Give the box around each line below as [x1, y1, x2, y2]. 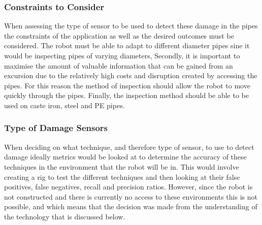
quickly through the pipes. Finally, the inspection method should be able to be [4, 90, 249, 101]
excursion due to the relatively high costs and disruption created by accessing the [4, 70, 257, 81]
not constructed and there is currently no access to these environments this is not [4, 191, 257, 202]
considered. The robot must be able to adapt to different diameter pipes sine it [4, 40, 250, 51]
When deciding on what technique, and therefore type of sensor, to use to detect [4, 141, 254, 152]
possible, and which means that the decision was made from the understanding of [4, 201, 257, 212]
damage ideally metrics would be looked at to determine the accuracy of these [4, 151, 247, 162]
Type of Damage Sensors [4, 121, 108, 134]
